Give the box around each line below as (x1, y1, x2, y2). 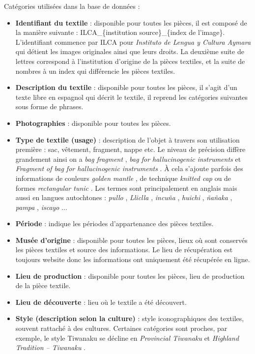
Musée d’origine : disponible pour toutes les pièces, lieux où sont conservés (15, 235, 248, 245)
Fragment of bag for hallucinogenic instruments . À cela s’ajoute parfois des (15, 163, 243, 174)
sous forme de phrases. (15, 101, 84, 112)
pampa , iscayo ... (15, 202, 67, 212)
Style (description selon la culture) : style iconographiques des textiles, (15, 313, 244, 324)
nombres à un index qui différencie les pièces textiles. (15, 65, 175, 76)
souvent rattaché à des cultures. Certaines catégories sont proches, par (15, 323, 227, 333)
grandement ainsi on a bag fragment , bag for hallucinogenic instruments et (15, 153, 241, 164)
